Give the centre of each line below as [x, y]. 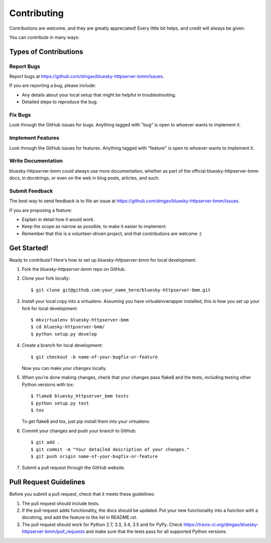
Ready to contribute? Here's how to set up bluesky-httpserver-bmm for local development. [103, 260]
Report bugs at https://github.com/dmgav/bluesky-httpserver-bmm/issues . [87, 76]
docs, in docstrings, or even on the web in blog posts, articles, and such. [85, 178]
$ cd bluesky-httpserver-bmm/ [68, 327]
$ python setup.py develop [64, 334]
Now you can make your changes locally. [64, 368]
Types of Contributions [46, 52]
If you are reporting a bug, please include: [53, 86]
